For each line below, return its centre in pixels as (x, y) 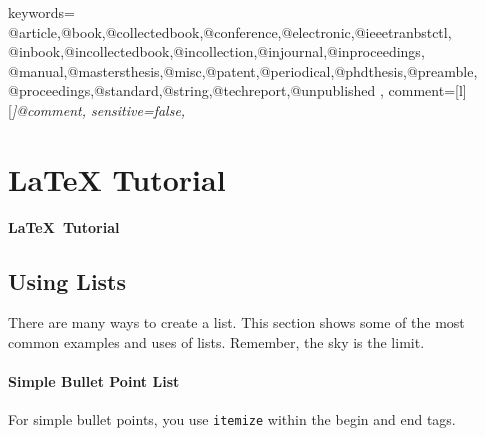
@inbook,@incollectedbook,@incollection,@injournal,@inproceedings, (216, 51)
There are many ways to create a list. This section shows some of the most (236, 322)
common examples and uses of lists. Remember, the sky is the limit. (216, 342)
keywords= (42, 12)
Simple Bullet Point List (94, 381)
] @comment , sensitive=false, (98, 109)
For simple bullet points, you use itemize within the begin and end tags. (232, 419)
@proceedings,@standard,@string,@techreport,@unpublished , (196, 90)
